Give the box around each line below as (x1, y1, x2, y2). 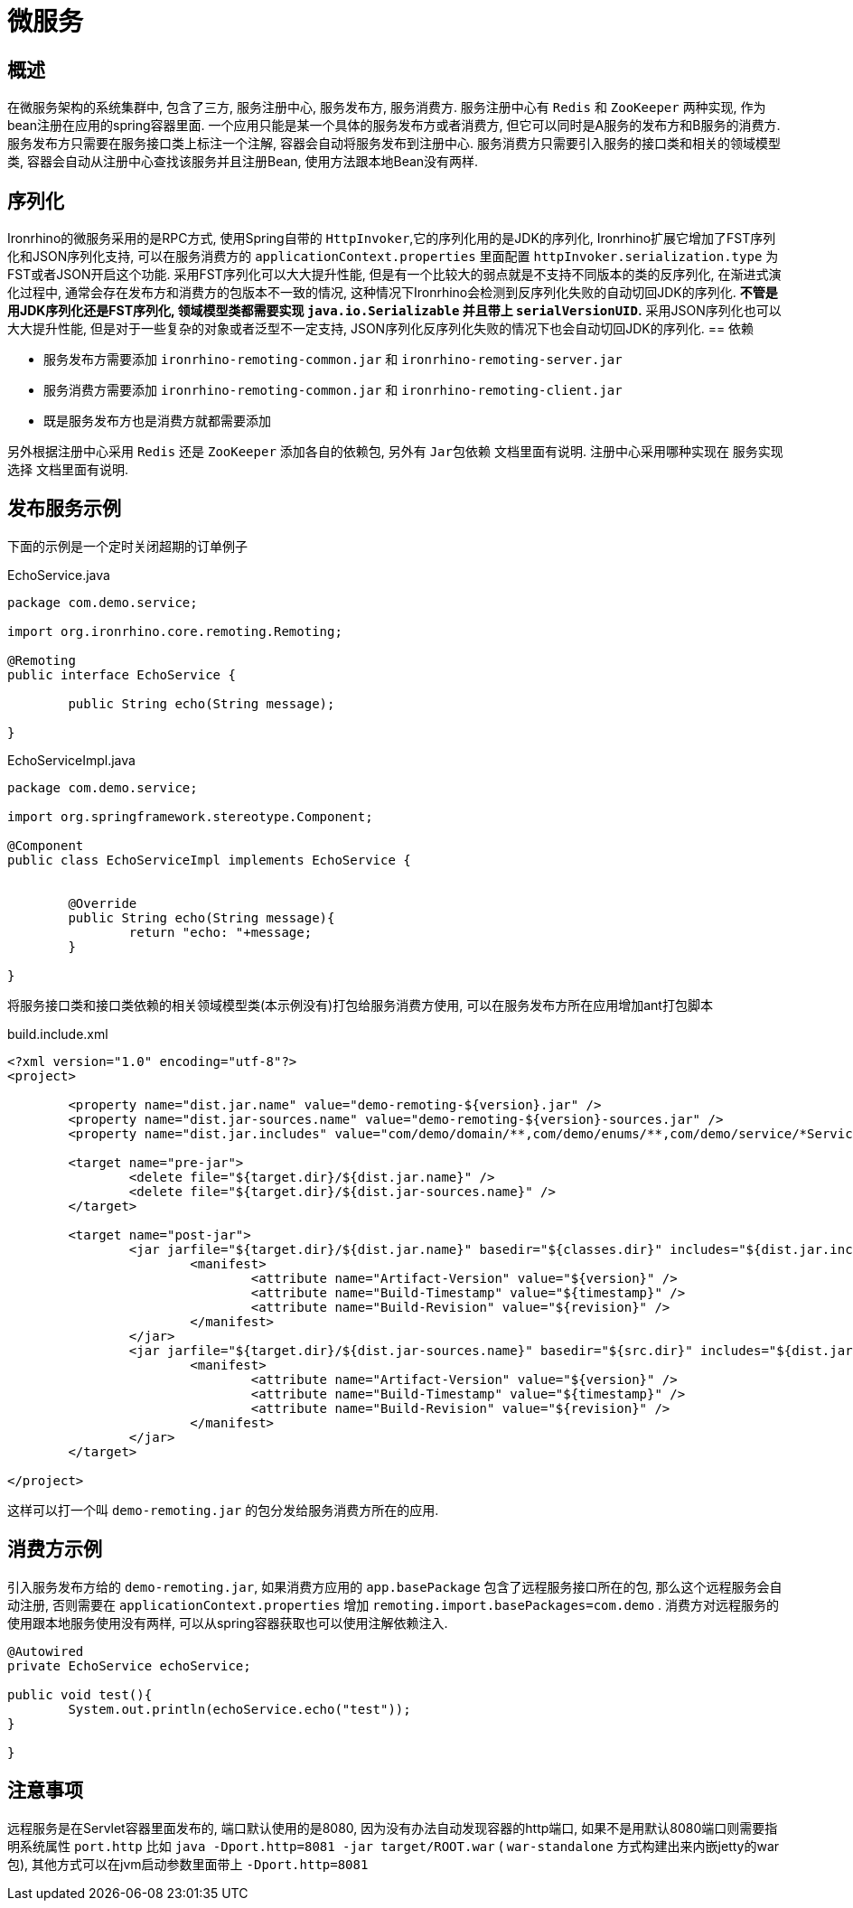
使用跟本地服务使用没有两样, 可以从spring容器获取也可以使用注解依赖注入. (7, 1614, 448, 1631)
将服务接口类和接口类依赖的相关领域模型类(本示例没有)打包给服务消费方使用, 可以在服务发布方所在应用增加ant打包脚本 (7, 996, 713, 1013)
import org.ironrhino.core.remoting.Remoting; (7, 623, 342, 639)
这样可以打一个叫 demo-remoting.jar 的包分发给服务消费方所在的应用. (7, 1501, 439, 1518)
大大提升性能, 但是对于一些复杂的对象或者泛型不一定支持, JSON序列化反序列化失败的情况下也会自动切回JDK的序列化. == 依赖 (7, 321, 755, 337)
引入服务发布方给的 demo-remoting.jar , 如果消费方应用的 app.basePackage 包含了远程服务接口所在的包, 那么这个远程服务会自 (7, 1578, 783, 1595)
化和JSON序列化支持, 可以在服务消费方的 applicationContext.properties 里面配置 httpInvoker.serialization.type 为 (7, 248, 779, 265)
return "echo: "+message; (128, 924, 313, 940)
